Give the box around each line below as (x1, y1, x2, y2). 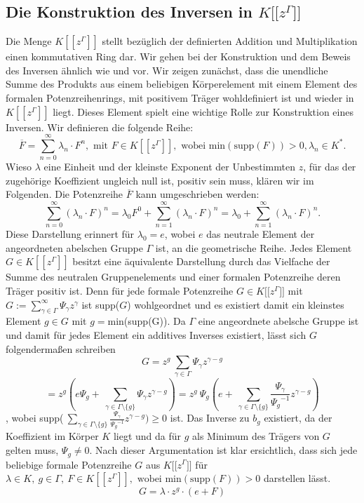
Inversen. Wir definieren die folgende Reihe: (6, 119, 194, 134)
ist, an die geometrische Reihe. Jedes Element (155, 240, 352, 255)
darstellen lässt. (263, 471, 331, 485)
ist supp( (81, 297, 120, 311)
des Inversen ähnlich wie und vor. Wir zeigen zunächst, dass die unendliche (6, 62, 328, 77)
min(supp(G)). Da (107, 314, 186, 328)
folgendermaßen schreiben (6, 341, 116, 356)
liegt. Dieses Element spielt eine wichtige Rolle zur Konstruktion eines (53, 104, 353, 119)
